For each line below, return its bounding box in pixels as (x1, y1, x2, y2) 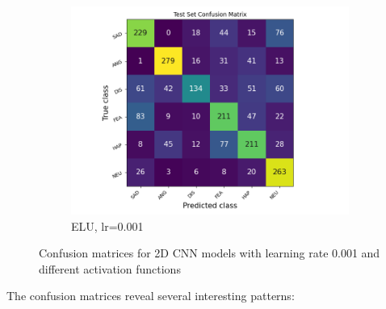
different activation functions (39, 260, 181, 277)
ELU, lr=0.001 (71, 217, 144, 234)
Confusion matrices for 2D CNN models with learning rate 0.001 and (39, 244, 380, 261)
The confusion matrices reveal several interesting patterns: (6, 287, 295, 304)
